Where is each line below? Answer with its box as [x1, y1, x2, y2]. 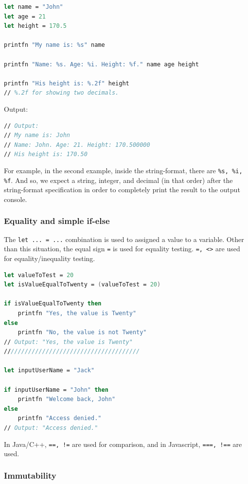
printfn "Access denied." [18, 415, 102, 422]
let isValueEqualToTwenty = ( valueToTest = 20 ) [4, 281, 161, 288]
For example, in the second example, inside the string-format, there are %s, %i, [4, 165, 243, 175]
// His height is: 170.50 [4, 151, 88, 158]
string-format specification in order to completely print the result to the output [4, 184, 240, 195]
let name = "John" [4, 3, 63, 10]
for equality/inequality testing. [4, 253, 95, 263]
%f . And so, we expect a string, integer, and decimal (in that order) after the [4, 175, 233, 185]
